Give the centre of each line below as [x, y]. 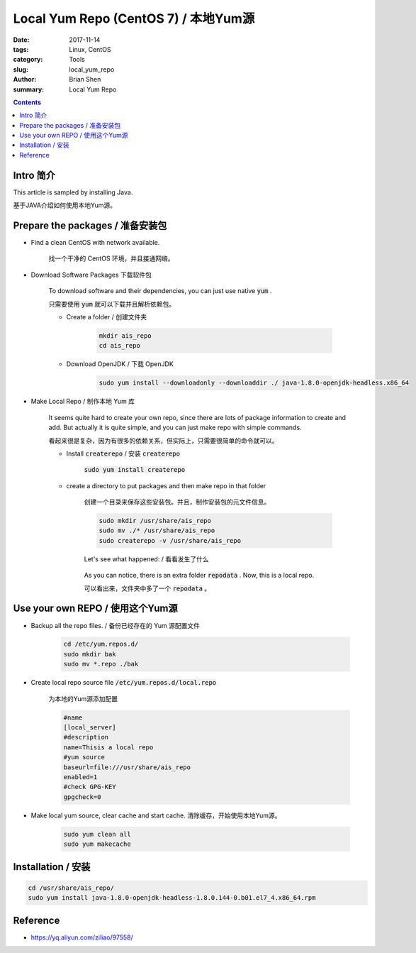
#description [86, 737]
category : [28, 60]
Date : [21, 40]
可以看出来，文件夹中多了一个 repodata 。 [147, 588]
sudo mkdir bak [90, 654]
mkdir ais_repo [125, 336]
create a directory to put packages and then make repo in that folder [166, 485]
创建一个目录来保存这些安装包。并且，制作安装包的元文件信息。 [177, 502]
